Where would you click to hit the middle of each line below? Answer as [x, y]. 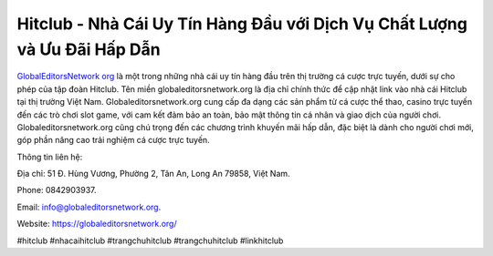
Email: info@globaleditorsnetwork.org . [89, 207]
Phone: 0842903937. [57, 190]
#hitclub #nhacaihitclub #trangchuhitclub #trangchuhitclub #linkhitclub [150, 241]
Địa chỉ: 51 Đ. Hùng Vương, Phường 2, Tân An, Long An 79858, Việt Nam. [154, 174]
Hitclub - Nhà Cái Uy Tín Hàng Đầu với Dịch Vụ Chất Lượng [242, 24]
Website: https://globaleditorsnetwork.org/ [97, 224]
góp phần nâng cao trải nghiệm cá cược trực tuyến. [113, 140]
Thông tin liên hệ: [50, 157]
